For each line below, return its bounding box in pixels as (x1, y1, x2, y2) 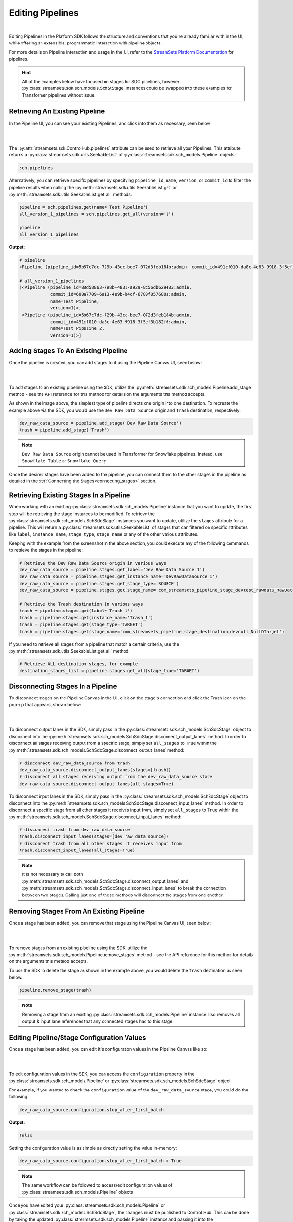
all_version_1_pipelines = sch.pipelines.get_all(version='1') (19, 211, 174, 217)
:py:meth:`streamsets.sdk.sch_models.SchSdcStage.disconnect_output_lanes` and (22, 878, 188, 884)
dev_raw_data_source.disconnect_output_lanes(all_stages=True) (19, 781, 174, 786)
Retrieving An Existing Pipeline (9, 108, 105, 116)
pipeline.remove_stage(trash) (19, 987, 92, 993)
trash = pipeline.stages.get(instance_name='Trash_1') (19, 615, 153, 620)
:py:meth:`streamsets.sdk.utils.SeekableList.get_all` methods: (9, 191, 132, 197)
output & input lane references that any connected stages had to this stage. (22, 1018, 174, 1024)
